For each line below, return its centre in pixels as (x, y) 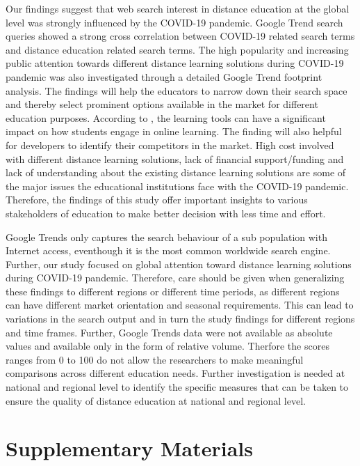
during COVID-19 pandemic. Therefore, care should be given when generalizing (175, 278)
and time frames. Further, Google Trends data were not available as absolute (169, 332)
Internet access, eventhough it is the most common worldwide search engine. (168, 250)
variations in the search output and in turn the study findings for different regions (180, 319)
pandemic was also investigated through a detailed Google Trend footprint (164, 76)
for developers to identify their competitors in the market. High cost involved (170, 145)
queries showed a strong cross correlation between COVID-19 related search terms (180, 36)
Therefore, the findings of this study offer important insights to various (157, 200)
